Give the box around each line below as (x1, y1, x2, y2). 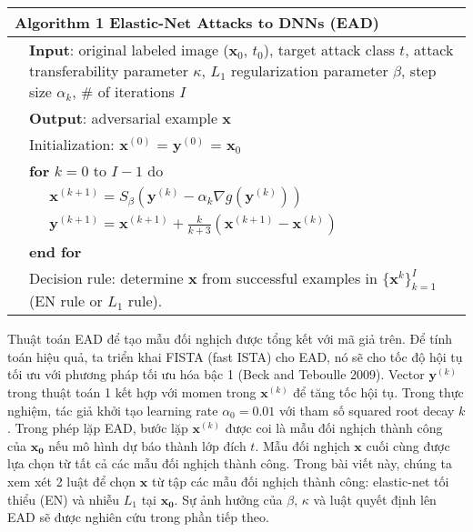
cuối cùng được (366, 436, 450, 455)
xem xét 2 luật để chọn (7, 471, 136, 490)
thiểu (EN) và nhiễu (7, 489, 120, 508)
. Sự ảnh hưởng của (174, 489, 283, 508)
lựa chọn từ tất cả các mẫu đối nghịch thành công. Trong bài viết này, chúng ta (7, 454, 452, 473)
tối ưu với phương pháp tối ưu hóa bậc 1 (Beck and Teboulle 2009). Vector (7, 365, 425, 384)
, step (401, 60, 437, 81)
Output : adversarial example (29, 107, 217, 128)
